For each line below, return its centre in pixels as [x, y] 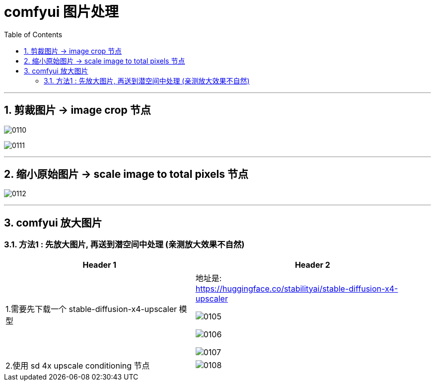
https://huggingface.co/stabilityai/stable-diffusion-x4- [297, 288]
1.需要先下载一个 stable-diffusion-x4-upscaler [91, 309]
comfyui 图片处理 [61, 12]
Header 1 [100, 265]
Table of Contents [33, 34]
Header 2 [312, 265]
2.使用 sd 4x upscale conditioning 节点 [78, 365]
